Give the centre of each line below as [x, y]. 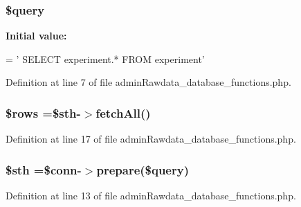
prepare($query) [143, 169]
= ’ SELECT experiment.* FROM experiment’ [105, 58]
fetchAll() [123, 112]
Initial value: [36, 36]
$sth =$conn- [44, 169]
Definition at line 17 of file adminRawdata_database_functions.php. [151, 139]
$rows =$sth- [43, 112]
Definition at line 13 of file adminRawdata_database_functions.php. [151, 196]
